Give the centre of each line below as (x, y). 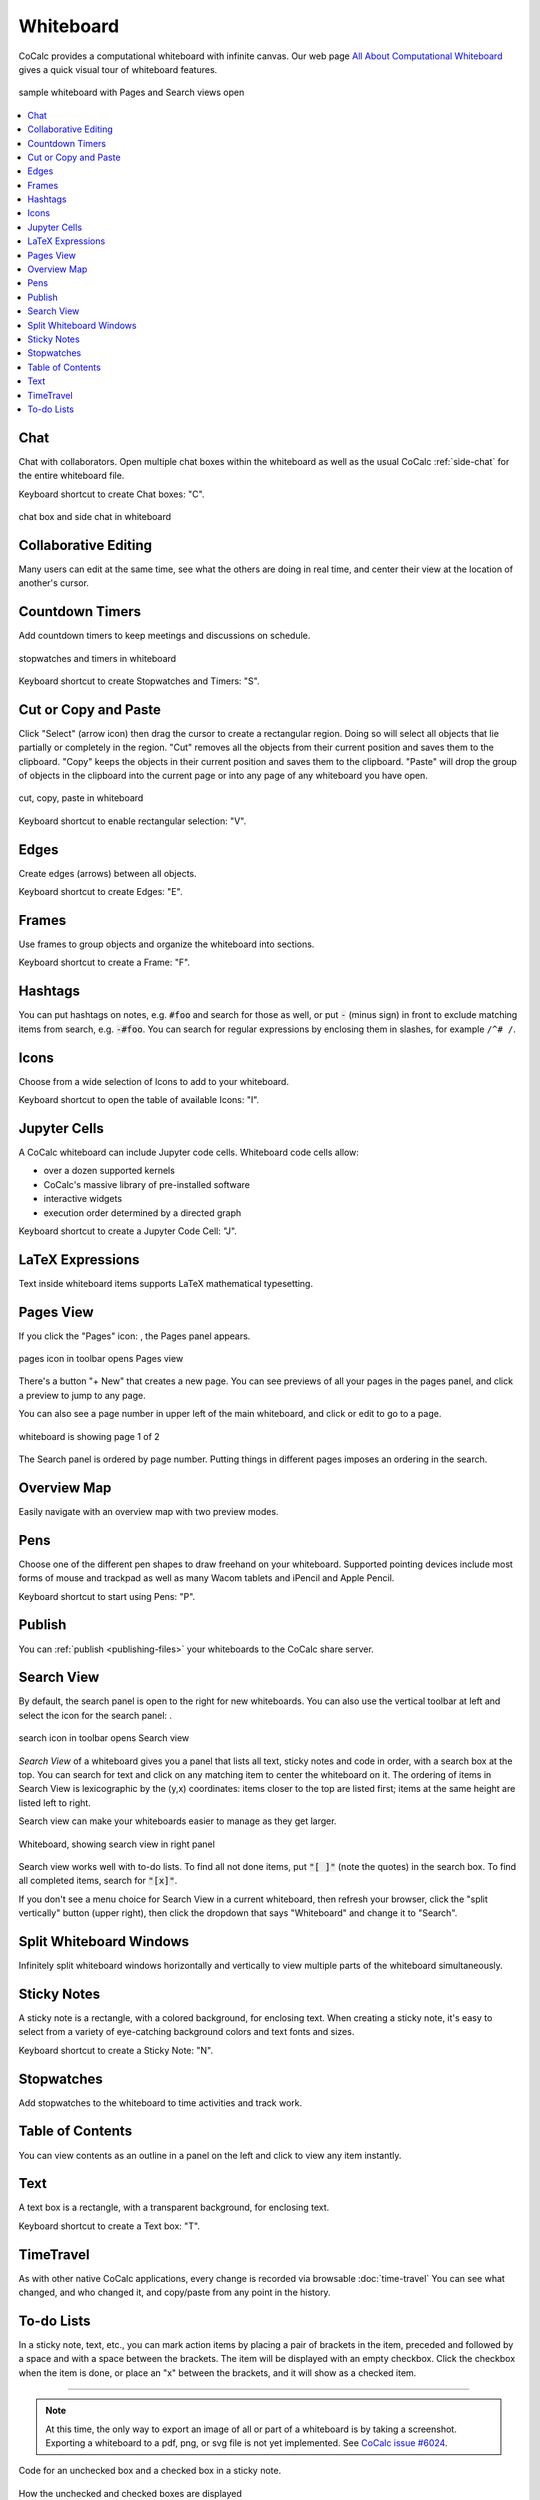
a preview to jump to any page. (82, 1395)
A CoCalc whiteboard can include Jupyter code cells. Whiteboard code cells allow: (189, 1152)
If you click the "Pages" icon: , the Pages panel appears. (134, 1336)
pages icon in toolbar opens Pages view (101, 1359)
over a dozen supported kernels (109, 1171)
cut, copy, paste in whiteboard (81, 798)
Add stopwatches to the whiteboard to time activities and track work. (160, 2102)
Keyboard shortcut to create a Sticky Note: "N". (116, 2050)
